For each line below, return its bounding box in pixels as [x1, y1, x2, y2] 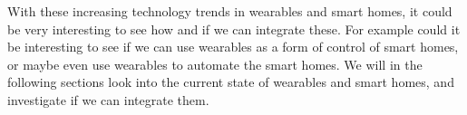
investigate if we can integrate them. [7, 90, 209, 109]
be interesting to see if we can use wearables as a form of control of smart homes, [7, 37, 459, 56]
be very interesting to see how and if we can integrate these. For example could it [7, 19, 461, 38]
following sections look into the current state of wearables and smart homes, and [7, 72, 454, 91]
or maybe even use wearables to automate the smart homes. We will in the [7, 54, 423, 73]
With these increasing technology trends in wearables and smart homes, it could [7, 2, 452, 20]
